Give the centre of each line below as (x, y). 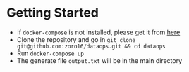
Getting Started (53, 13)
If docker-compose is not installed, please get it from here (98, 32)
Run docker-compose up (50, 53)
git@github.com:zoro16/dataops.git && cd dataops (91, 46)
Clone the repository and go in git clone (76, 39)
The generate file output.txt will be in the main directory (99, 60)
